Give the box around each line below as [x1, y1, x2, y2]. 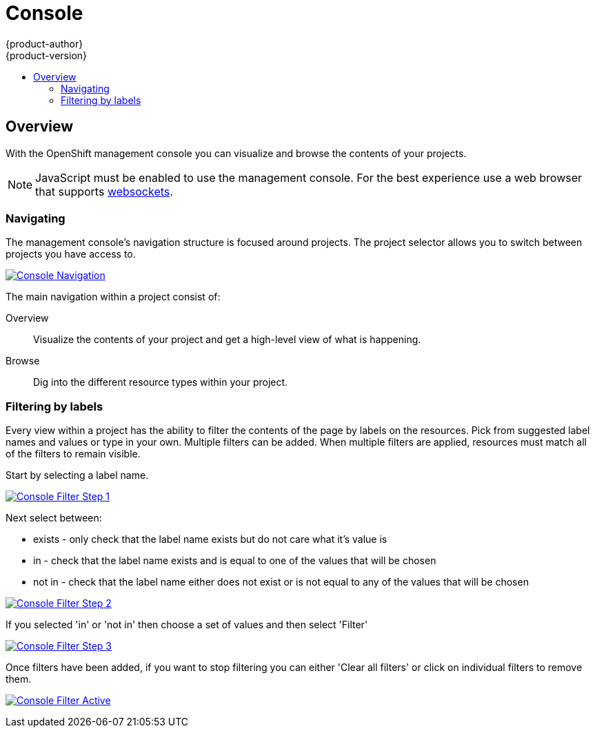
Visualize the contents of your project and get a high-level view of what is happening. [33, 333, 421, 346]
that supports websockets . [35, 184, 173, 198]
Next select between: [6, 512, 102, 524]
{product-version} [6, 49, 88, 61]
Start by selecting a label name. [6, 469, 149, 482]
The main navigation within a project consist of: [6, 291, 221, 303]
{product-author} [6, 37, 83, 50]
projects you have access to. [6, 248, 136, 260]
